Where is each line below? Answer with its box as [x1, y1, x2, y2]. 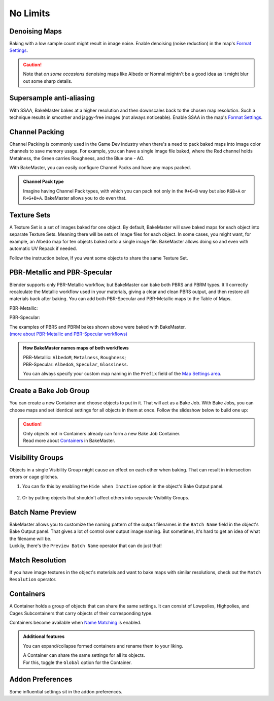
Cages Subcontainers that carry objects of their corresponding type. [9, 610, 153, 616]
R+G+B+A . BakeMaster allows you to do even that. [23, 195, 127, 201]
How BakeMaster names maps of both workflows [23, 345, 129, 351]
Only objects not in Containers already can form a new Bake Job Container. [23, 430, 181, 436]
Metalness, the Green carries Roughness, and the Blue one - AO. [9, 155, 145, 161]
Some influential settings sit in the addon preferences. [9, 688, 123, 694]
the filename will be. [9, 535, 52, 541]
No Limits [9, 8, 50, 19]
